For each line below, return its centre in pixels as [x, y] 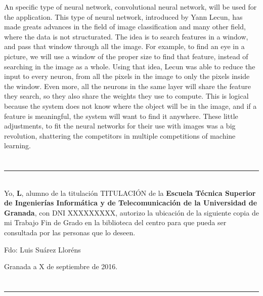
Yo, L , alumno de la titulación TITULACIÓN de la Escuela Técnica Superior [130, 193]
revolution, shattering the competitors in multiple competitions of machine [120, 135]
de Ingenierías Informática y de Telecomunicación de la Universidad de [131, 203]
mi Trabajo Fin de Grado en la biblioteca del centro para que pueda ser [115, 222]
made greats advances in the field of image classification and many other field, [125, 27]
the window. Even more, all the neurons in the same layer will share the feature [127, 86]
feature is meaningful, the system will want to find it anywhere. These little [121, 116]
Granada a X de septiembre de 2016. [61, 266]
